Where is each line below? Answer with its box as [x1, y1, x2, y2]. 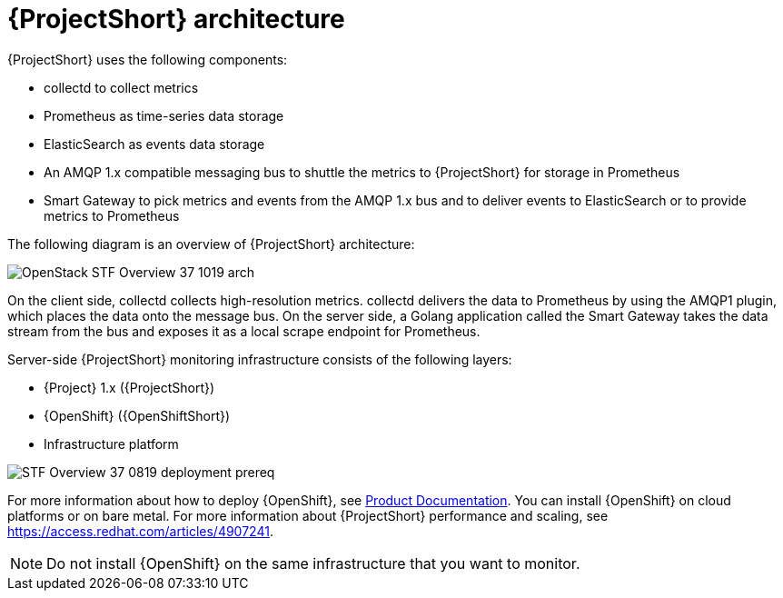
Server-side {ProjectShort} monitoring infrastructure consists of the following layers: [7, 351, 512, 367]
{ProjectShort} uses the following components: [7, 51, 288, 67]
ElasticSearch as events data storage [44, 135, 265, 152]
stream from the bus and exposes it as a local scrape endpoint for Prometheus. [7, 323, 481, 339]
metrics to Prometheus [44, 207, 180, 224]
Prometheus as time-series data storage [44, 107, 284, 124]
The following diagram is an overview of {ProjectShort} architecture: [7, 235, 415, 252]
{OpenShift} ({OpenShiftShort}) [44, 407, 231, 424]
